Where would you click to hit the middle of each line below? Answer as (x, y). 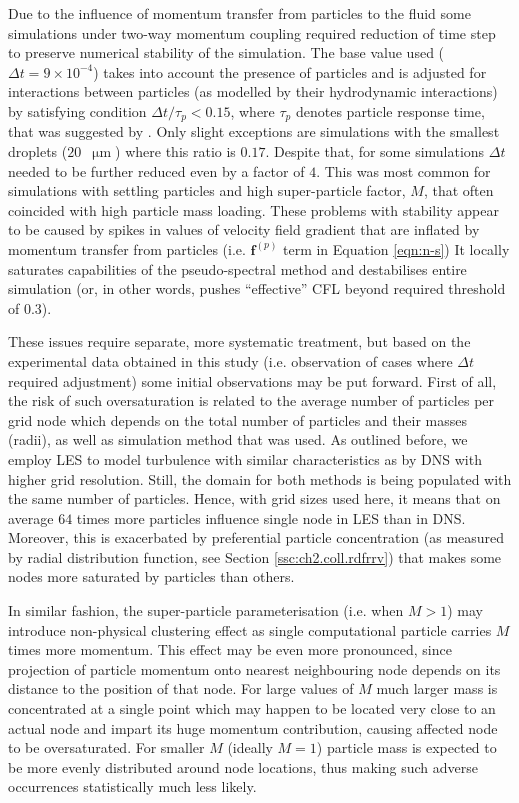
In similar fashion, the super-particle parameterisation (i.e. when (206, 610)
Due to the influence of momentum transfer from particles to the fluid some (239, 13)
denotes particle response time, (390, 110)
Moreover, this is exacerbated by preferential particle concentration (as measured (256, 537)
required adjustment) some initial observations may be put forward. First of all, (252, 380)
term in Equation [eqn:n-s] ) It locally (396, 248)
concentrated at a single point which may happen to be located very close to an (252, 708)
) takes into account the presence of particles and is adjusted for (290, 71)
